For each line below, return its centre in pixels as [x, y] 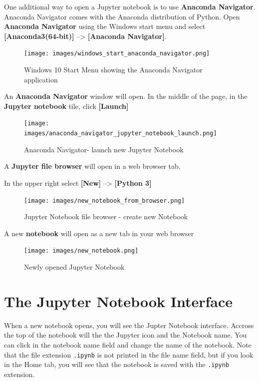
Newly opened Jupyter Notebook [74, 267]
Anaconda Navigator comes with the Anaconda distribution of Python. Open [122, 16]
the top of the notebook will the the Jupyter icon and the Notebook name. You [126, 335]
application [41, 79]
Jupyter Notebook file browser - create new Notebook [106, 216]
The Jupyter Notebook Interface [119, 301]
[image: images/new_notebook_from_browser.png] [105, 200]
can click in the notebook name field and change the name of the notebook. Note [128, 344]
